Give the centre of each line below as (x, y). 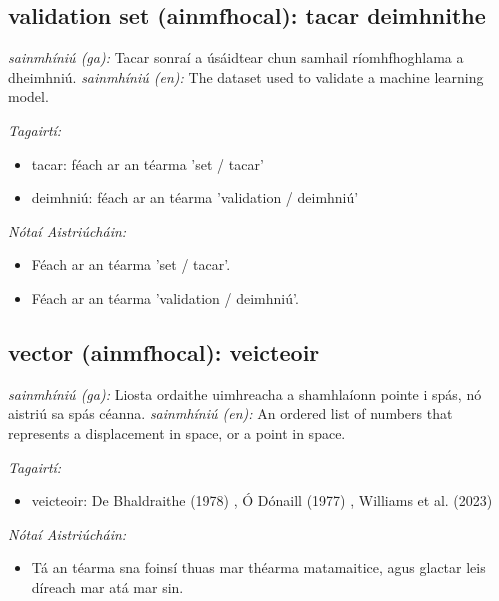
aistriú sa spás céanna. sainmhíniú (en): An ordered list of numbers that (230, 413)
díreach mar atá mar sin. (107, 586)
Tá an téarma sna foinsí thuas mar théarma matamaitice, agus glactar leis (258, 567)
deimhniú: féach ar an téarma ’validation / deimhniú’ (195, 197)
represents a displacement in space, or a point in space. (177, 432)
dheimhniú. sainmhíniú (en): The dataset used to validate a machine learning (246, 76)
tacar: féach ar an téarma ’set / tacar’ (147, 163)
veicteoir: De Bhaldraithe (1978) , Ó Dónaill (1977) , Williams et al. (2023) (262, 500)
